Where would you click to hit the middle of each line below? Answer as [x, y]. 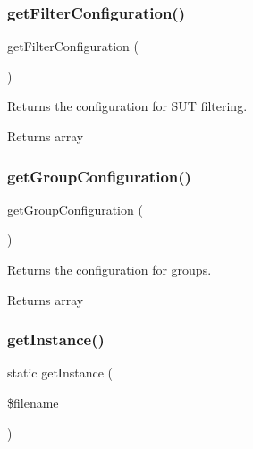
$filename [33, 402]
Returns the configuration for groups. [110, 269]
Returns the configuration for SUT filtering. [127, 106]
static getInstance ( [60, 373]
